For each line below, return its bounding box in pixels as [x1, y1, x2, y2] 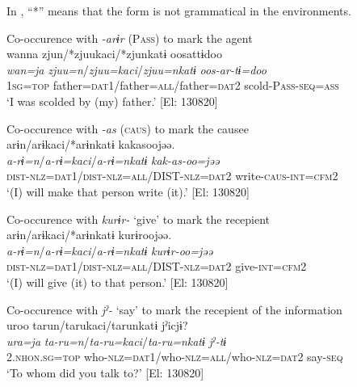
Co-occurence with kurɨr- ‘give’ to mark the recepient [6, 210, 271, 227]
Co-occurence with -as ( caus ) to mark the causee [6, 120, 249, 137]
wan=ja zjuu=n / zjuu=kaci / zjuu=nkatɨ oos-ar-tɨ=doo [6, 61, 267, 78]
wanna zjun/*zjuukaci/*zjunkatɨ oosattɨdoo [6, 45, 222, 62]
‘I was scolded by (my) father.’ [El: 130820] [6, 92, 218, 109]
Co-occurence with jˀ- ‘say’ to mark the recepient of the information [6, 301, 342, 318]
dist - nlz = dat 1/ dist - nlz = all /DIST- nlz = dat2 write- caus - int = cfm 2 [6, 167, 338, 184]
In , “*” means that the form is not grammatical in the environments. [6, 2, 351, 19]
